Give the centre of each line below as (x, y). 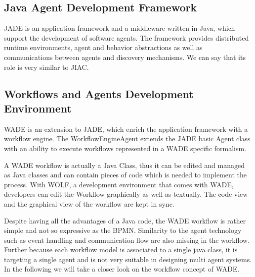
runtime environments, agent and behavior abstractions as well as (103, 47)
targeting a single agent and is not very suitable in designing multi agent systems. (128, 259)
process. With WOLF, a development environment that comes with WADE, (119, 184)
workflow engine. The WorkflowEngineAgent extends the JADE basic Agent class (127, 138)
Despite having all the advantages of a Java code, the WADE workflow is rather (125, 220)
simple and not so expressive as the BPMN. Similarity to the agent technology (123, 230)
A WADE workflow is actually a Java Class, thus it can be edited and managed (125, 165)
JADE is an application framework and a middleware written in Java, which (120, 28)
